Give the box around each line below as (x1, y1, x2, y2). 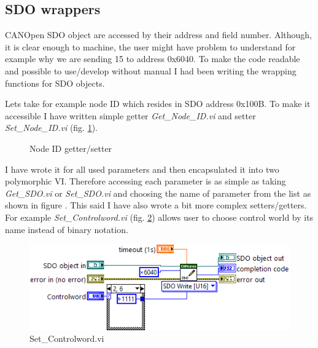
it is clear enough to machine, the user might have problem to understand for (5, 40, 296, 53)
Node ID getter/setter (29, 141, 112, 154)
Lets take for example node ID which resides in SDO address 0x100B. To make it (5, 97, 311, 110)
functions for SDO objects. (5, 76, 105, 89)
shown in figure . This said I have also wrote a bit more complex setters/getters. (5, 199, 307, 212)
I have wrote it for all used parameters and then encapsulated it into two (5, 162, 279, 175)
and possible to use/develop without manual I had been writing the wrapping (5, 64, 297, 77)
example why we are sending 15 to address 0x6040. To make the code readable (5, 52, 300, 65)
